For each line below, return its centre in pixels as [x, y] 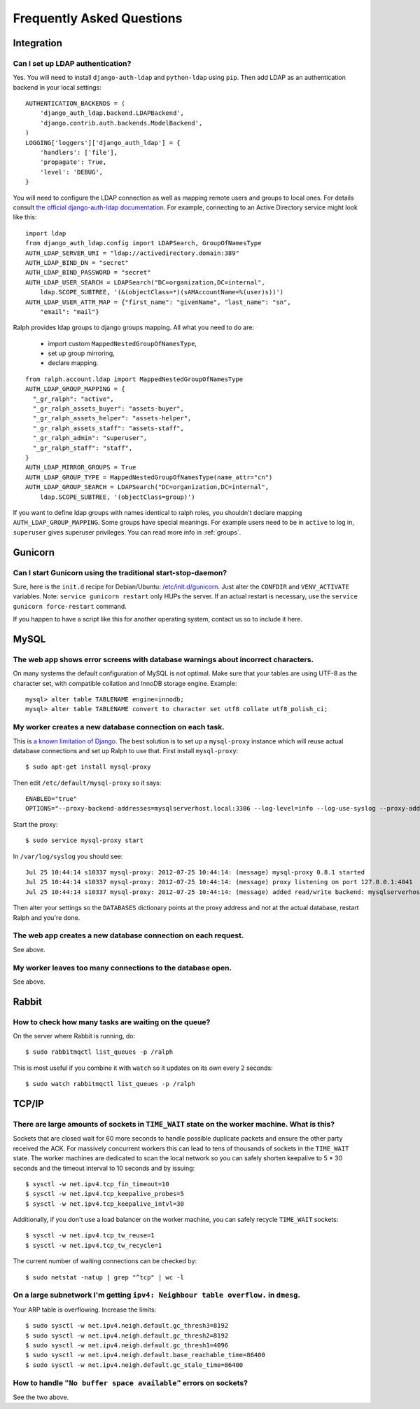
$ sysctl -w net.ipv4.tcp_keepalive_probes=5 [105, 1194]
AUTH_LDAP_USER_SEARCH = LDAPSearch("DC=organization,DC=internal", [145, 282]
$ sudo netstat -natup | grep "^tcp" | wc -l [105, 1277]
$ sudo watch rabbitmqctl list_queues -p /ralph [110, 1084]
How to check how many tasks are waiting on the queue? [112, 1022]
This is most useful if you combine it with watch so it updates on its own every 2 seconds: [143, 1068]
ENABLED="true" [51, 799]
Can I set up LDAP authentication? [72, 63]
